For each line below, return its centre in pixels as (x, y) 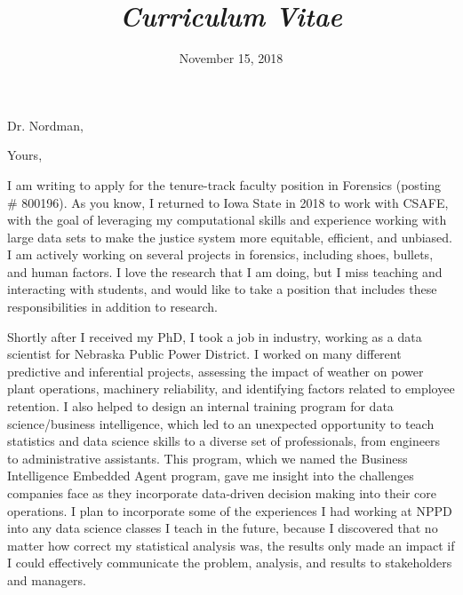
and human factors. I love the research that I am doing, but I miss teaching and (225, 271)
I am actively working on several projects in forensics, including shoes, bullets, (220, 254)
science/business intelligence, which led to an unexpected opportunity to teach (221, 423)
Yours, (25, 155)
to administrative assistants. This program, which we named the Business (208, 458)
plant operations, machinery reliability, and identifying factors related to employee (231, 389)
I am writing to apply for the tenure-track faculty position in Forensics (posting (224, 184)
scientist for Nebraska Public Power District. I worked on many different (204, 354)
